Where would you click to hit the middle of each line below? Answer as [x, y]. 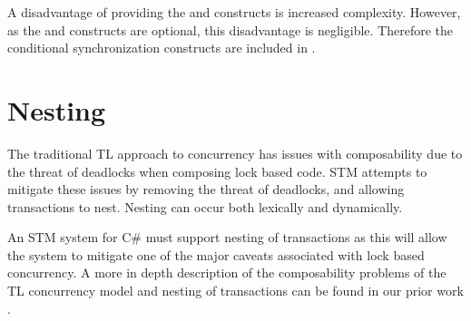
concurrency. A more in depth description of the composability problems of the [227, 272]
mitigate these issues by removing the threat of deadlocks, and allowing [206, 189]
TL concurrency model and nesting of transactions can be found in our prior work [235, 291]
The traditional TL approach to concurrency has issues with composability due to [235, 153]
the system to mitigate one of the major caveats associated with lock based [216, 254]
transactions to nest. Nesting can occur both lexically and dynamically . [205, 206]
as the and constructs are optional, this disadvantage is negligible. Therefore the [231, 29]
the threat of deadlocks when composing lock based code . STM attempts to [217, 171]
